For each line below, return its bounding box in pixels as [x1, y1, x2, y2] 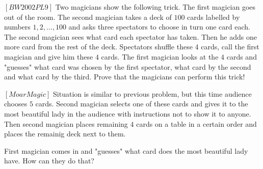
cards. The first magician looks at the [101, 51, 219, 62]
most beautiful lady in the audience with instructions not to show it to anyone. [4, 108, 251, 119]
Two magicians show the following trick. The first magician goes [55, 2, 256, 12]
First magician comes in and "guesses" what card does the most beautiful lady [4, 145, 248, 156]
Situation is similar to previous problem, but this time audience [53, 88, 252, 99]
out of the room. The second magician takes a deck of [4, 11, 172, 22]
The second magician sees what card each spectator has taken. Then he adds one [4, 31, 257, 42]
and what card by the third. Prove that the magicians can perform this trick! [4, 71, 245, 82]
